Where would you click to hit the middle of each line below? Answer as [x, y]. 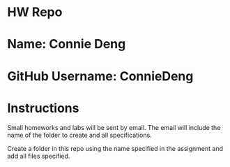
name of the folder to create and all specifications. [79, 135]
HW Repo [35, 12]
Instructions [43, 108]
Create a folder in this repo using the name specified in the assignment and [115, 148]
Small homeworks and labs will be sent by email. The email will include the [114, 127]
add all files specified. [39, 156]
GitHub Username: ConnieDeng [100, 76]
